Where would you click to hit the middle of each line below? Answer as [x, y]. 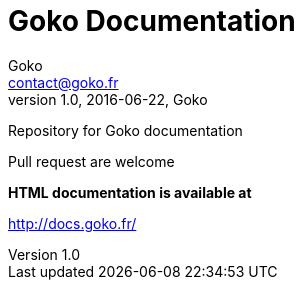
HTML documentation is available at [130, 192]
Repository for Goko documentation [125, 130]
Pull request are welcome [91, 161]
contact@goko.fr [63, 82]
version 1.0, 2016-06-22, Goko [108, 99]
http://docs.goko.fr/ [72, 223]
